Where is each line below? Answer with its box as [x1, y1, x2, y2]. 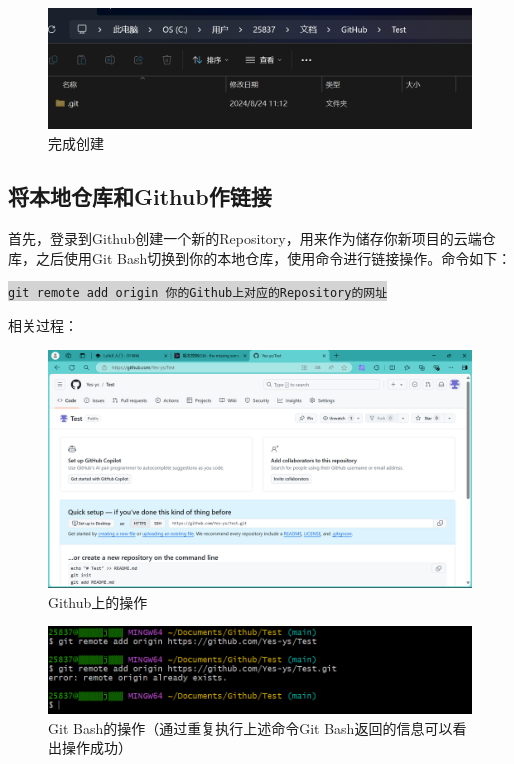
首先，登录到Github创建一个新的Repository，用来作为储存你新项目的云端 [8, 228, 482, 249]
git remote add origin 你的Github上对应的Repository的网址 [8, 286, 388, 301]
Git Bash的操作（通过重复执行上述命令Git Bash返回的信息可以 [48, 717, 453, 738]
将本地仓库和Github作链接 [8, 181, 272, 212]
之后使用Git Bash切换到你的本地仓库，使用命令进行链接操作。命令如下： [35, 247, 512, 268]
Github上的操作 [48, 591, 148, 612]
